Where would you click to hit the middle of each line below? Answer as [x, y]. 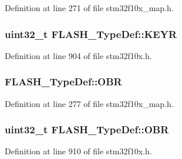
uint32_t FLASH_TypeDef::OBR [87, 129]
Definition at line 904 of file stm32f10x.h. [78, 55]
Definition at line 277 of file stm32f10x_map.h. [89, 103]
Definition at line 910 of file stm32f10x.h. [78, 151]
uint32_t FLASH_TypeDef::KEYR [91, 34]
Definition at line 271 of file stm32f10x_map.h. [89, 8]
